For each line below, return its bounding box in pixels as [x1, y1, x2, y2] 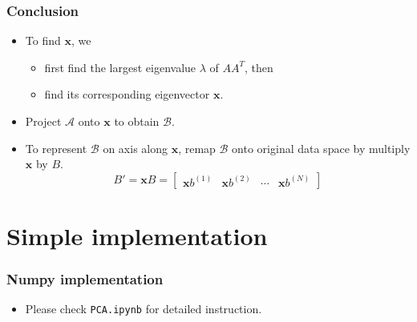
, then [245, 58, 273, 75]
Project [25, 113, 62, 129]
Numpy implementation [6, 269, 164, 289]
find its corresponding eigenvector [44, 86, 210, 103]
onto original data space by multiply [232, 139, 411, 156]
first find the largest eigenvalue [44, 58, 196, 75]
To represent [25, 139, 87, 156]
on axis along [103, 139, 168, 156]
